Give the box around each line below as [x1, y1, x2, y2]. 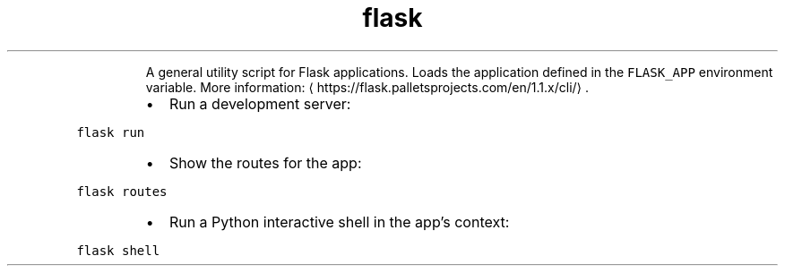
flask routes [76, 183, 168, 199]
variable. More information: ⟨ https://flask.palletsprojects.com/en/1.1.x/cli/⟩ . [145, 79, 590, 95]
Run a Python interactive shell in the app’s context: [168, 212, 510, 231]
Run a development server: [168, 94, 351, 113]
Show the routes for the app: [168, 153, 362, 172]
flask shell [76, 243, 160, 258]
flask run [76, 124, 145, 140]
